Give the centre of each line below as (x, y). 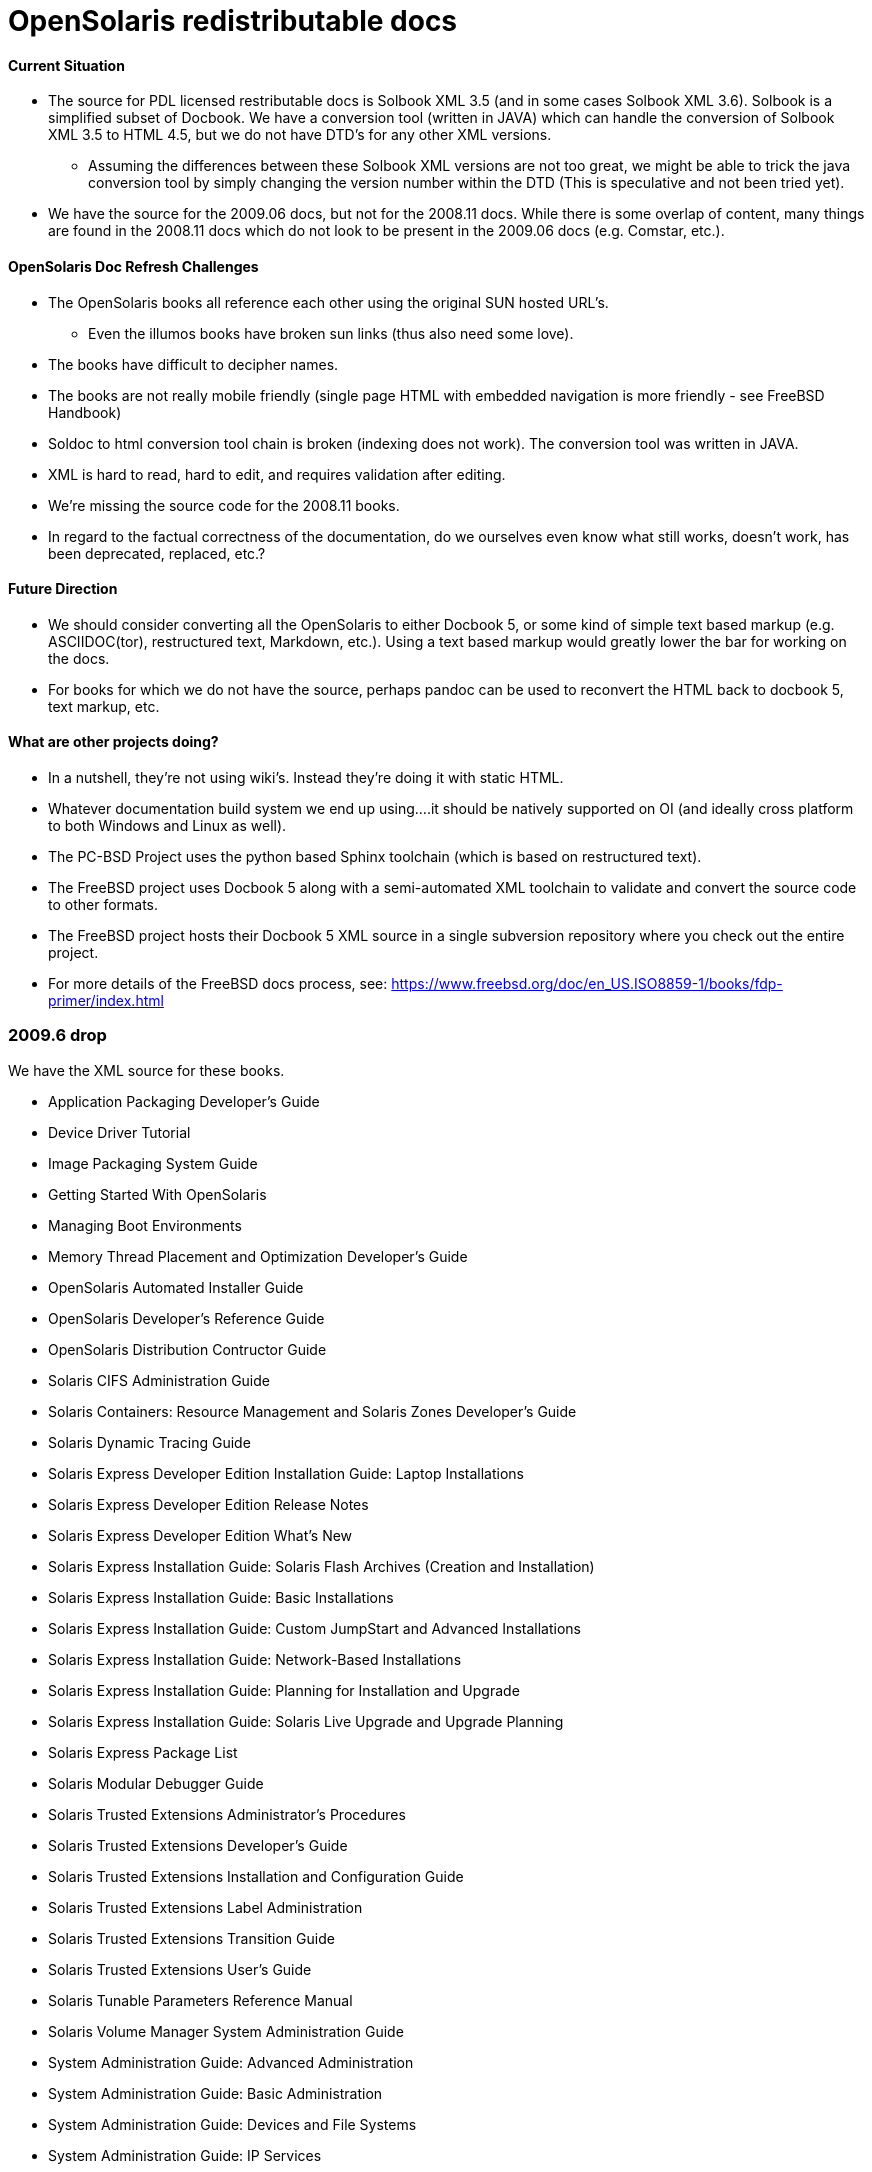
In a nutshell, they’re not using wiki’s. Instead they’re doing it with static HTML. (306, 778)
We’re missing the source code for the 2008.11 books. (224, 505)
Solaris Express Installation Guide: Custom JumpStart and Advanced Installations (314, 1628)
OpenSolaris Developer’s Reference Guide (186, 1318)
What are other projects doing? (113, 742)
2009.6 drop (57, 1035)
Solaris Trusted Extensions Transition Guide (191, 1938)
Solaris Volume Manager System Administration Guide (226, 2031)
